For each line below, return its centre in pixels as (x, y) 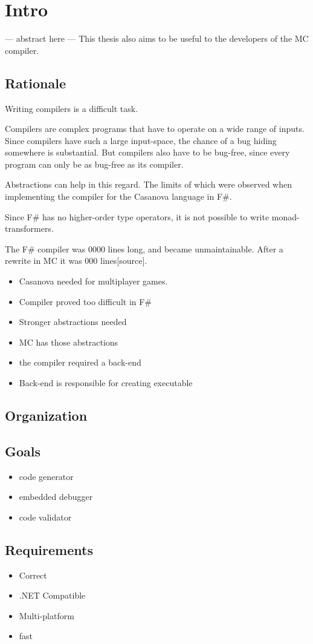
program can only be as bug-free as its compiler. (94, 164)
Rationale (35, 83)
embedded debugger (56, 497)
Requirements (49, 549)
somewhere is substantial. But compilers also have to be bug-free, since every (147, 152)
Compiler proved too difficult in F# (86, 301)
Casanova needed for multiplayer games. (93, 281)
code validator (45, 517)
